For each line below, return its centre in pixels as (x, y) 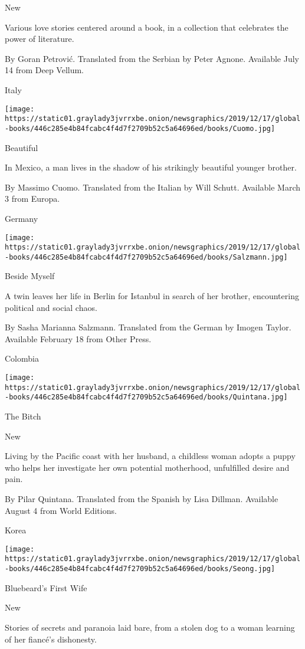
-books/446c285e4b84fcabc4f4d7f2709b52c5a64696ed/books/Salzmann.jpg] (146, 257)
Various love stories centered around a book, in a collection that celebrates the (147, 27)
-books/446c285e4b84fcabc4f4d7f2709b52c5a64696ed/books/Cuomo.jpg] (140, 128)
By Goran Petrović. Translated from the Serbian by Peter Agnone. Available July (152, 58)
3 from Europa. (32, 199)
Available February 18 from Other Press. (78, 338)
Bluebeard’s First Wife (46, 587)
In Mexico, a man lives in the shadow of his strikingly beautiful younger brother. (151, 167)
